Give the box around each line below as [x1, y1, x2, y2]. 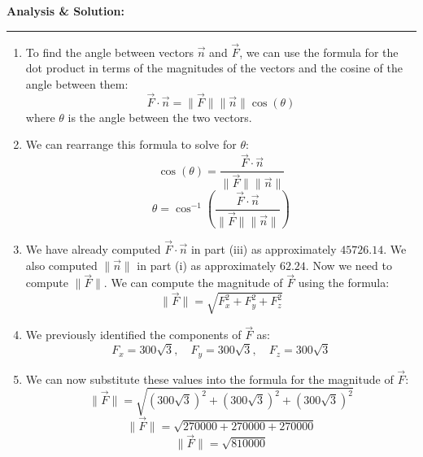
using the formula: [298, 274, 390, 291]
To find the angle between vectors [25, 43, 194, 60]
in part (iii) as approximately [190, 241, 337, 257]
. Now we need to [305, 256, 392, 273]
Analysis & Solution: [7, 2, 124, 19]
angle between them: [25, 76, 129, 92]
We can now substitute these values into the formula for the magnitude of [25, 370, 394, 387]
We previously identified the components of [25, 326, 242, 343]
